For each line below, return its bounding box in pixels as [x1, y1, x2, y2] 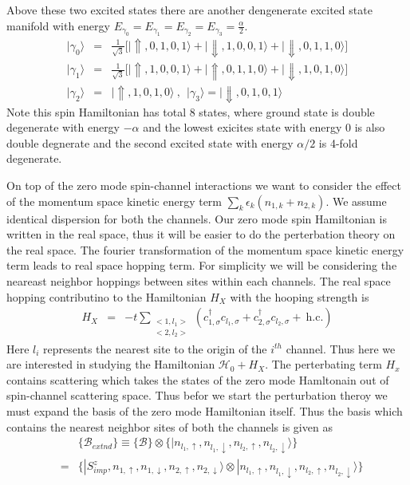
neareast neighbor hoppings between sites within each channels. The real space [6, 272, 391, 289]
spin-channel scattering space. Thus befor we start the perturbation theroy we [6, 387, 388, 404]
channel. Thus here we [286, 340, 396, 357]
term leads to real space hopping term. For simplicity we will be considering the [6, 257, 397, 274]
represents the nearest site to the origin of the [43, 340, 267, 357]
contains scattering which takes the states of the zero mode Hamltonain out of [6, 371, 389, 388]
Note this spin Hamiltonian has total [6, 103, 187, 120]
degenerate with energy [6, 119, 120, 136]
